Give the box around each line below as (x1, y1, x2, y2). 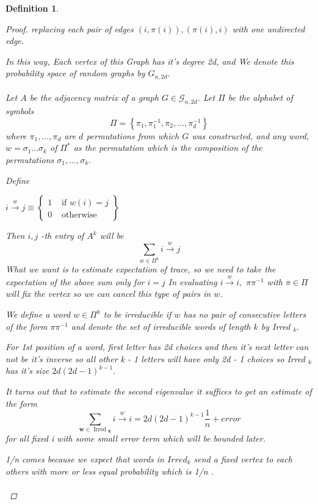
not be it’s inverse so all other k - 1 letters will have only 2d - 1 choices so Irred (5, 352, 305, 365)
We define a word (5, 308, 71, 321)
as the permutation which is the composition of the (73, 141, 262, 154)
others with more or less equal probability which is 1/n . (5, 464, 214, 477)
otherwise (62, 211, 97, 220)
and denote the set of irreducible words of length (71, 320, 251, 332)
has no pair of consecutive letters (183, 308, 306, 321)
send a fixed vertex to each (193, 453, 292, 465)
